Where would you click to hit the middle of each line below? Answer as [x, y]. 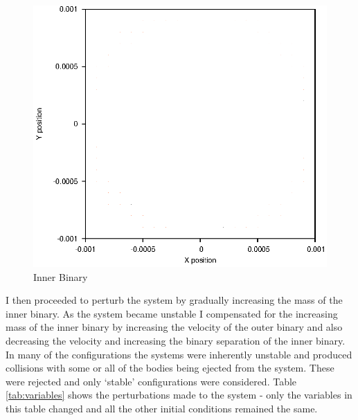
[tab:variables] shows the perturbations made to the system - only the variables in [179, 395]
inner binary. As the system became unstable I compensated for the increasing [172, 313]
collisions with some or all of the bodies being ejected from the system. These [170, 368]
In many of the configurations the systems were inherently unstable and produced [179, 354]
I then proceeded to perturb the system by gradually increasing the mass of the [174, 300]
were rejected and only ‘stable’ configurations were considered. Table [151, 381]
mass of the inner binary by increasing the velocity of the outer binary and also [174, 327]
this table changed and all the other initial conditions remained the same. [162, 408]
